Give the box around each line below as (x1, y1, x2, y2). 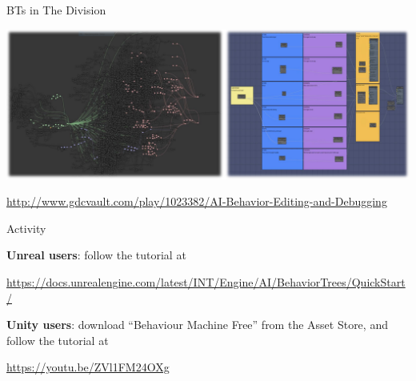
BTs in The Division (6, 2, 106, 18)
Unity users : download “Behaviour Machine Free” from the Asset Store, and (6, 316, 388, 333)
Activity (6, 219, 46, 236)
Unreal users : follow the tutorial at (6, 247, 186, 263)
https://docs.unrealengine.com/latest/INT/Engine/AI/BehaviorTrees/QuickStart (6, 274, 406, 290)
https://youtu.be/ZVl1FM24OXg (6, 359, 170, 375)
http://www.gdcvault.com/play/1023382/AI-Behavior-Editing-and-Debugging (6, 193, 387, 210)
